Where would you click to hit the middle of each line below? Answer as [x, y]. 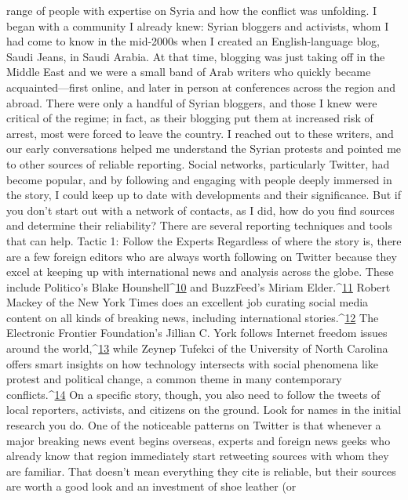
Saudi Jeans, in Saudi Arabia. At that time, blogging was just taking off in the [196, 56]
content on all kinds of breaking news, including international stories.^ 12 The [193, 317]
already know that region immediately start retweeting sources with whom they [198, 456]
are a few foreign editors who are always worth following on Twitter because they [202, 256]
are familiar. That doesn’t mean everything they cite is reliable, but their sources [201, 471]
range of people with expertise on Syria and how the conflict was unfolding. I [192, 10]
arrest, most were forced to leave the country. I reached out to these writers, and [200, 133]
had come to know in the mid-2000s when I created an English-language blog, [193, 41]
